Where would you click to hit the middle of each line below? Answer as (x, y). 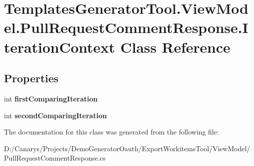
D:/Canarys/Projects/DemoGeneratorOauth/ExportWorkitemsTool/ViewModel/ (127, 148)
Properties (31, 78)
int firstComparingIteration (51, 98)
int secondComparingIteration (56, 115)
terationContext (60, 47)
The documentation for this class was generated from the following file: (111, 132)
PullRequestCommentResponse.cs (55, 158)
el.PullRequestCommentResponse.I (126, 27)
